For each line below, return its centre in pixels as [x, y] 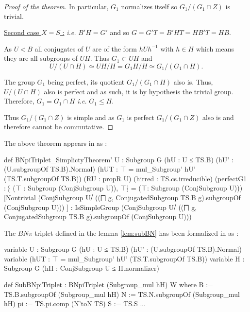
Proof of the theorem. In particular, [56, 6]
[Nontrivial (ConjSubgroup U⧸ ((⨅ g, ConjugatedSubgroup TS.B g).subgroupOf [122, 197]
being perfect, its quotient [86, 81]
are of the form [115, 48]
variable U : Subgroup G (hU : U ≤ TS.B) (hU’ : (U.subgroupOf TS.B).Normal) [123, 249]
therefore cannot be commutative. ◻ [59, 127]
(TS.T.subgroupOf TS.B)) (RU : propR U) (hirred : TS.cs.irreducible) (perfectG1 [125, 178]
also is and [218, 117]
